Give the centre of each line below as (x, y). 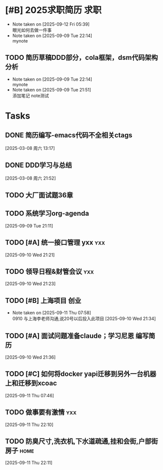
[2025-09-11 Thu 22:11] (29, 463)
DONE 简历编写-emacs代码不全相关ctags (69, 135)
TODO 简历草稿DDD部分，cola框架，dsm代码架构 (81, 58)
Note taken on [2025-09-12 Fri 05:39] (51, 24)
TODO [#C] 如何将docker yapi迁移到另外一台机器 (81, 374)
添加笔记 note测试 (31, 95)
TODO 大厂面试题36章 (39, 195)
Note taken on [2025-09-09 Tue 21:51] (52, 90)
